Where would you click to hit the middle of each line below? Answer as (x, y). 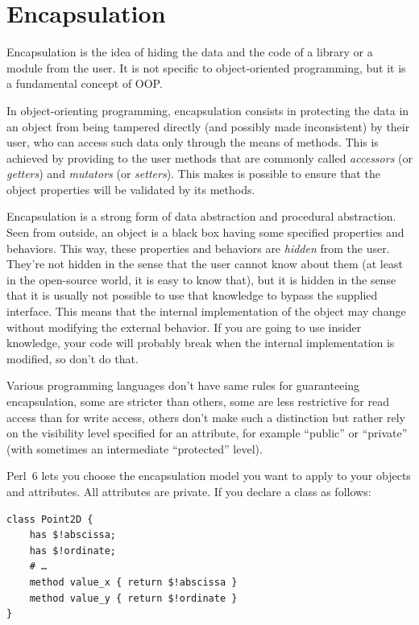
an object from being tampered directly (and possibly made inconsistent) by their (208, 126)
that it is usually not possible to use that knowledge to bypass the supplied (192, 295)
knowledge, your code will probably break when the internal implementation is (201, 343)
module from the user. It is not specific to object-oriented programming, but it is (206, 67)
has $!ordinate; (73, 550)
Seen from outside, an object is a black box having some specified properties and (205, 232)
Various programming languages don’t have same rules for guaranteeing (183, 385)
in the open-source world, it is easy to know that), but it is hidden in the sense (201, 279)
